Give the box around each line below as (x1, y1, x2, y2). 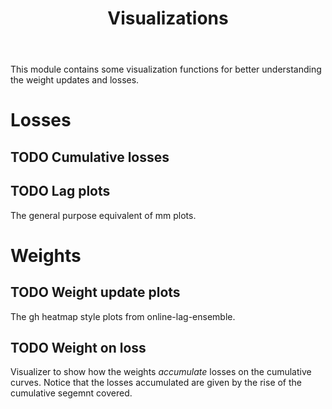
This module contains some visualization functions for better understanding (10, 63, 322, 76)
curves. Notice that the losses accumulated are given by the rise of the (10, 377, 303, 389)
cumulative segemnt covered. (10, 387, 133, 399)
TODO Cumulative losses (10, 148, 170, 166)
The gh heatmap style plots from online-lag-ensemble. (10, 310, 236, 322)
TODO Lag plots (10, 183, 111, 200)
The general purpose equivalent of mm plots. (10, 209, 197, 221)
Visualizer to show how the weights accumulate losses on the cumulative (10, 366, 312, 378)
